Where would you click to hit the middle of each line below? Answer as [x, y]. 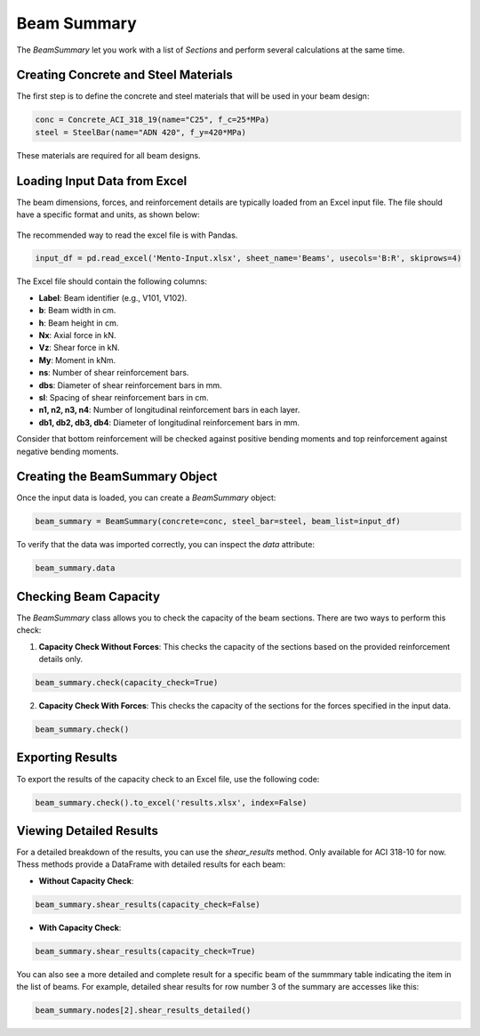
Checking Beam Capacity [88, 596]
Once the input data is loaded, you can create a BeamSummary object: [146, 498]
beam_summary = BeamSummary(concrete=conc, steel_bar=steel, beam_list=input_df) [218, 522]
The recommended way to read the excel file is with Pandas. [127, 235]
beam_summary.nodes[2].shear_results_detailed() [143, 1011]
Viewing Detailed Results [88, 831]
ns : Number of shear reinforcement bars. [114, 373]
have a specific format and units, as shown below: [108, 214]
